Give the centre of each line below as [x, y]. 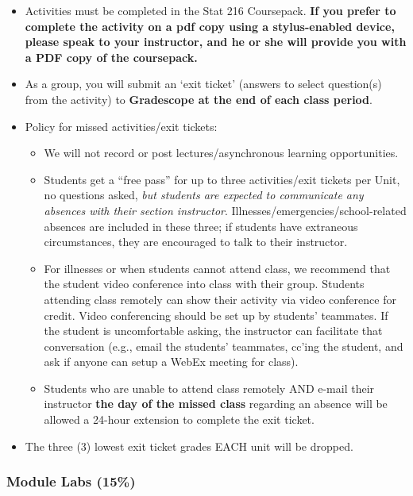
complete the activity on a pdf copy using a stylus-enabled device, [210, 26]
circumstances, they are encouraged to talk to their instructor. [196, 242]
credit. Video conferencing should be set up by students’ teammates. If [216, 315]
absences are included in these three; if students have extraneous [201, 226]
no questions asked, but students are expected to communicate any [204, 195]
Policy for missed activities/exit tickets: [121, 126]
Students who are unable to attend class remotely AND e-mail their [209, 388]
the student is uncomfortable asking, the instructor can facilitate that [213, 331]
